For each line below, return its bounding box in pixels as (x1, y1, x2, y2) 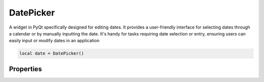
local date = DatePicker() (19, 51, 84, 56)
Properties (9, 65, 42, 73)
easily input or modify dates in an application (9, 38, 100, 44)
